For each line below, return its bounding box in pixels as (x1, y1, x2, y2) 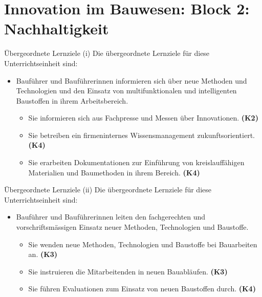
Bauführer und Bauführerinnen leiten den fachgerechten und (16, 211, 206, 222)
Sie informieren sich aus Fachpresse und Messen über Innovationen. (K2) (28, 112, 258, 123)
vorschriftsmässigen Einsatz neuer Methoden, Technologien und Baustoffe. (16, 222, 249, 232)
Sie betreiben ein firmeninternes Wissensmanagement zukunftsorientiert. (28, 129, 255, 140)
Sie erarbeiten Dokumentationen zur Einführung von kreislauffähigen (28, 157, 245, 168)
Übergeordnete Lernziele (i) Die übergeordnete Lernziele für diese (4, 48, 210, 58)
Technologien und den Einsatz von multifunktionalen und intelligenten (16, 85, 237, 96)
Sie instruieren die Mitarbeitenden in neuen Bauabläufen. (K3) (28, 266, 228, 276)
